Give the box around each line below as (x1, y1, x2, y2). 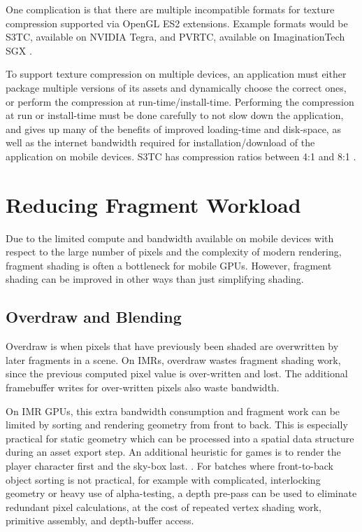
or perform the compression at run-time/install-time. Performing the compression (6, 94, 354, 108)
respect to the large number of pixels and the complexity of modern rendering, (6, 244, 342, 259)
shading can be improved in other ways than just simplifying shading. (6, 272, 304, 286)
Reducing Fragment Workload (6, 190, 301, 218)
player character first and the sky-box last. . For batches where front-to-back (6, 458, 333, 472)
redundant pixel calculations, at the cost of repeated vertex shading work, (6, 499, 321, 514)
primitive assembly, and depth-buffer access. (6, 513, 194, 528)
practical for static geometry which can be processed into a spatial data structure (6, 430, 354, 445)
